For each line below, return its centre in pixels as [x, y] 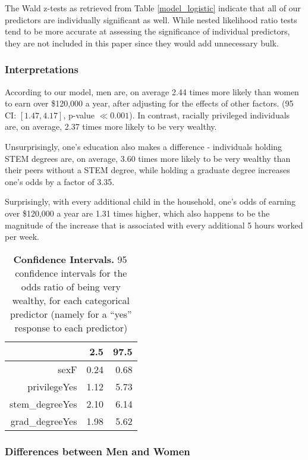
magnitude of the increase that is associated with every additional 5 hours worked [154, 225]
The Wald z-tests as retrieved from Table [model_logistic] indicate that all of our [153, 8]
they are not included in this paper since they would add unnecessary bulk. [142, 43]
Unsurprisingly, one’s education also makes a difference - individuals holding [144, 146]
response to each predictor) [71, 327]
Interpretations [42, 69]
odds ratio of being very [71, 286]
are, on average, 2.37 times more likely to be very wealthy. [111, 126]
